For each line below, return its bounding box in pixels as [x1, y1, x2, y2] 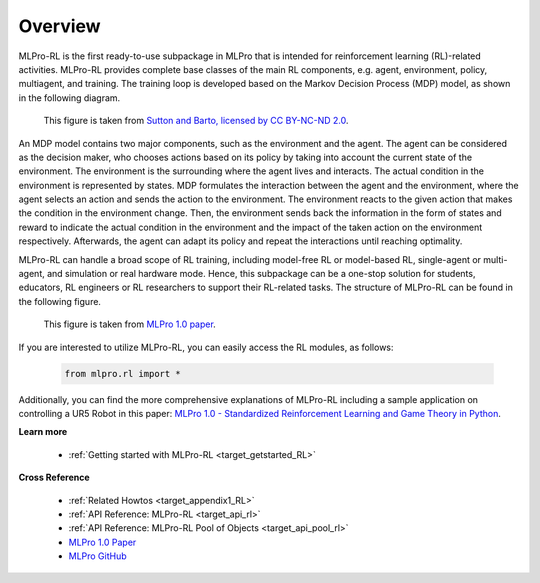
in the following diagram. [18, 91, 121, 104]
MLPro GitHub [68, 550, 127, 562]
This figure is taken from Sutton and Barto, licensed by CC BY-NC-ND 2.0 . [43, 115, 349, 127]
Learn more [18, 426, 68, 438]
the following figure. [18, 295, 102, 307]
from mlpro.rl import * [64, 368, 182, 379]
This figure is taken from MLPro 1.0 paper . [43, 318, 217, 330]
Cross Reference [18, 471, 90, 484]
